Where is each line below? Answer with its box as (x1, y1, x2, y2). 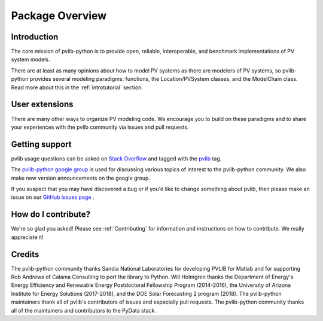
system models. (11, 56, 50, 63)
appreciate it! (11, 234, 44, 241)
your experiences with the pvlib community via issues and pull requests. (11, 123, 189, 131)
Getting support (11, 139, 72, 149)
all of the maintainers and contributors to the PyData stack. (11, 307, 157, 314)
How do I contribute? (11, 210, 91, 220)
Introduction (11, 32, 59, 42)
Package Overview (11, 9, 107, 22)
